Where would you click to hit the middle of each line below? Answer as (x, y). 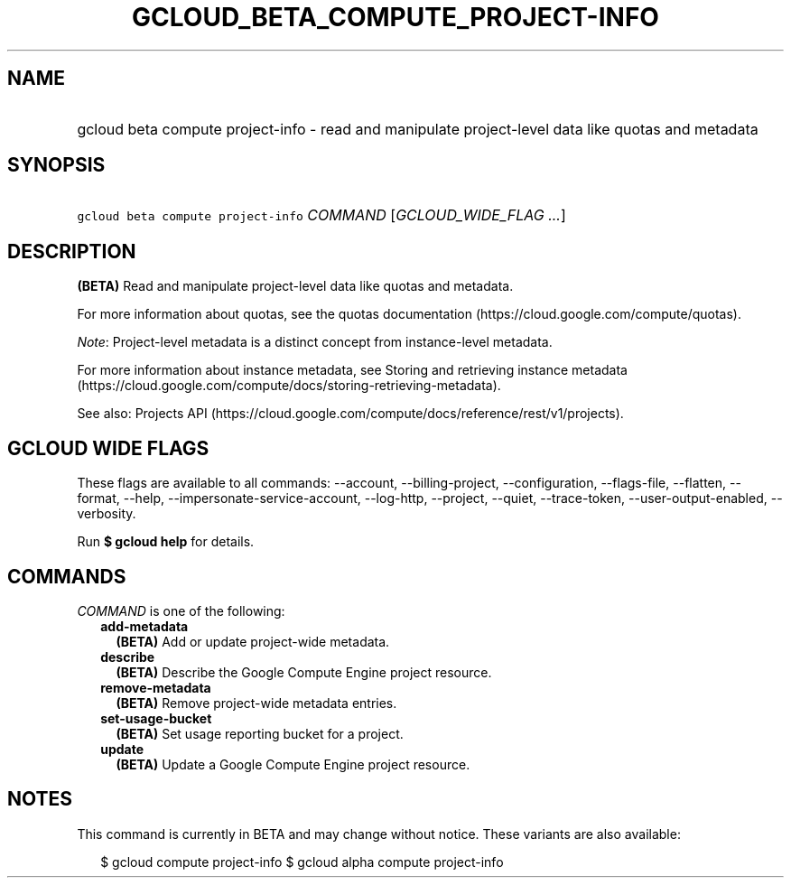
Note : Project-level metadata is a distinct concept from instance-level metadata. (315, 342)
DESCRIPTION (72, 251)
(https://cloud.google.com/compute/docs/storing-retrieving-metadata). (289, 386)
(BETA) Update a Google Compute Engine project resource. (293, 764)
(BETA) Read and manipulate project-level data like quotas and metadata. (295, 286)
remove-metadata (156, 687)
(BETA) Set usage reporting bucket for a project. (260, 733)
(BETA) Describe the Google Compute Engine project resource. (304, 672)
